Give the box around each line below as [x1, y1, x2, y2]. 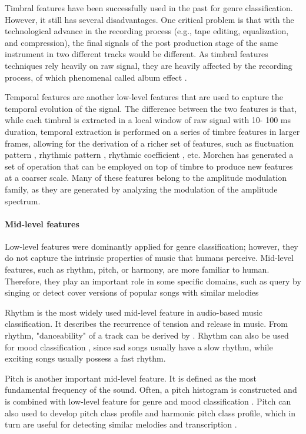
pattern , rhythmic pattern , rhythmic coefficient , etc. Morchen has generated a [5, 148, 294, 161]
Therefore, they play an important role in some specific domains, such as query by [5, 274, 301, 287]
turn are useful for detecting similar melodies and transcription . [5, 418, 237, 430]
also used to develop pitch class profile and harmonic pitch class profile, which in [5, 406, 296, 419]
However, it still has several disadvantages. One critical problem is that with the [5, 13, 294, 25]
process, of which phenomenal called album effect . [5, 71, 187, 83]
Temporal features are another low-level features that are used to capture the [5, 91, 283, 103]
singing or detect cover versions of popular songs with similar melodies [5, 286, 259, 299]
